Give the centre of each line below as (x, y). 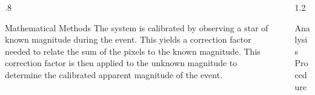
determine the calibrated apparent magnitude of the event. (114, 74)
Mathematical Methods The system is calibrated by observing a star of (137, 27)
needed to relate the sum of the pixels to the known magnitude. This (133, 51)
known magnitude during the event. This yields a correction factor (128, 39)
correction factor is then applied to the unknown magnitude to (121, 63)
